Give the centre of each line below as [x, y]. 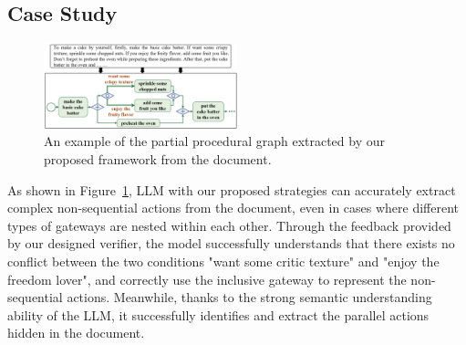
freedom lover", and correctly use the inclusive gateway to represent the [207, 279]
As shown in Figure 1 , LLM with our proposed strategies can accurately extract [232, 189]
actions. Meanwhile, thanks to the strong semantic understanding [249, 297]
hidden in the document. [76, 333]
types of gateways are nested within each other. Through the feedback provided [229, 225]
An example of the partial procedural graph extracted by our [214, 141]
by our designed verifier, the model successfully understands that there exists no [231, 243]
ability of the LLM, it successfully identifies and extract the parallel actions [218, 314]
